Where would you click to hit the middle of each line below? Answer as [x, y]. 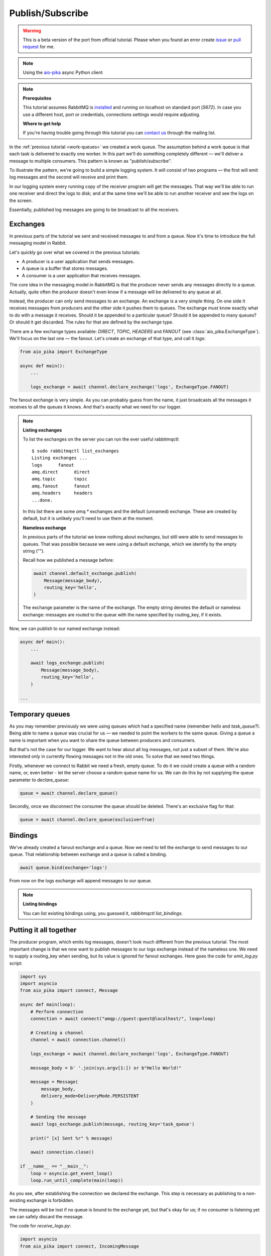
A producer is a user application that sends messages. [78, 262]
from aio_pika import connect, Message [69, 990]
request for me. [39, 47]
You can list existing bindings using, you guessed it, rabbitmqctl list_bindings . [103, 913]
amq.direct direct [61, 472]
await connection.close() [62, 1152]
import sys [33, 976]
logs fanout [53, 465]
